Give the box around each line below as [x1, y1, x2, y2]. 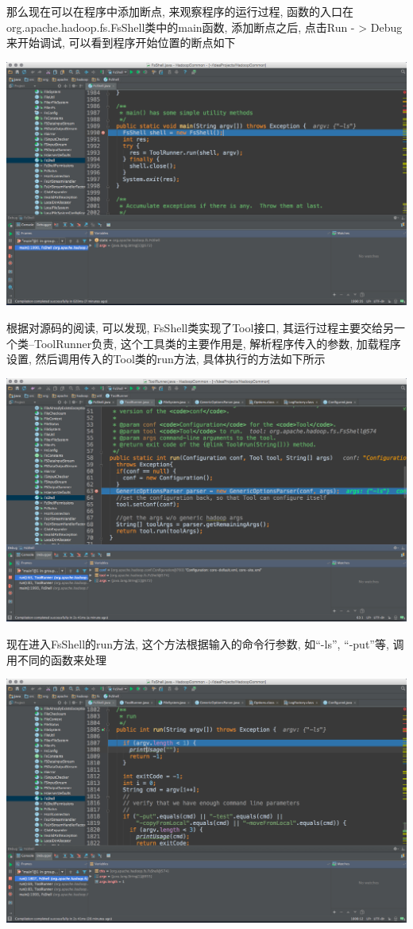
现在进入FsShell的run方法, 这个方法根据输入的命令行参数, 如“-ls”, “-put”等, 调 [6, 636, 404, 652]
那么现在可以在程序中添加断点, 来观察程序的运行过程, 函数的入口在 [6, 3, 354, 19]
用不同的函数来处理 [6, 651, 106, 668]
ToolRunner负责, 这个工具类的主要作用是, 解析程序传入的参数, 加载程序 [33, 335, 401, 351]
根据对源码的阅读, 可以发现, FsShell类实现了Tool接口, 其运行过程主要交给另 [6, 319, 394, 335]
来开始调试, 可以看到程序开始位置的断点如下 [6, 34, 236, 51]
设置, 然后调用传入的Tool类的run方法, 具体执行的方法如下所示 [6, 350, 326, 367]
